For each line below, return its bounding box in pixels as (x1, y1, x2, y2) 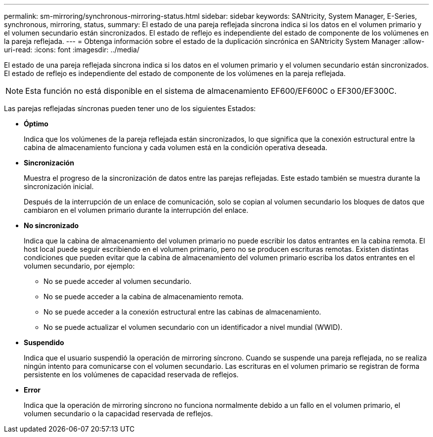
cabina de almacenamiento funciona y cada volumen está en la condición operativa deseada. (24, 143, 328, 152)
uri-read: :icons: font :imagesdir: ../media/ (4, 45, 139, 54)
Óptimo (24, 119, 48, 128)
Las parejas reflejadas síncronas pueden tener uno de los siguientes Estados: (4, 104, 256, 113)
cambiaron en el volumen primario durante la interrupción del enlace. (24, 206, 249, 214)
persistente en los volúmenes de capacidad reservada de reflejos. (24, 370, 239, 379)
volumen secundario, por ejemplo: (24, 262, 135, 270)
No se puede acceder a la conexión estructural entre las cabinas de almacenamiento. (43, 308, 321, 316)
